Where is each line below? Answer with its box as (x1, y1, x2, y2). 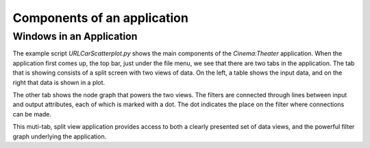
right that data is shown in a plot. (12, 78, 106, 86)
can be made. (12, 110, 51, 118)
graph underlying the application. (12, 132, 107, 140)
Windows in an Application (12, 30, 138, 42)
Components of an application (12, 10, 188, 25)
